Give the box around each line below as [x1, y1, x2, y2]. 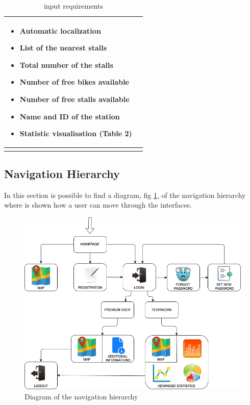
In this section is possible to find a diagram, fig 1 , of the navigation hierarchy [4, 189, 246, 200]
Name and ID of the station [19, 111, 120, 121]
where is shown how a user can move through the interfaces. [4, 199, 192, 210]
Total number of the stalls [19, 59, 113, 70]
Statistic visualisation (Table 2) [19, 128, 132, 139]
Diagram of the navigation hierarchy [24, 391, 138, 401]
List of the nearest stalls [19, 42, 107, 53]
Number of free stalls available [19, 93, 130, 104]
